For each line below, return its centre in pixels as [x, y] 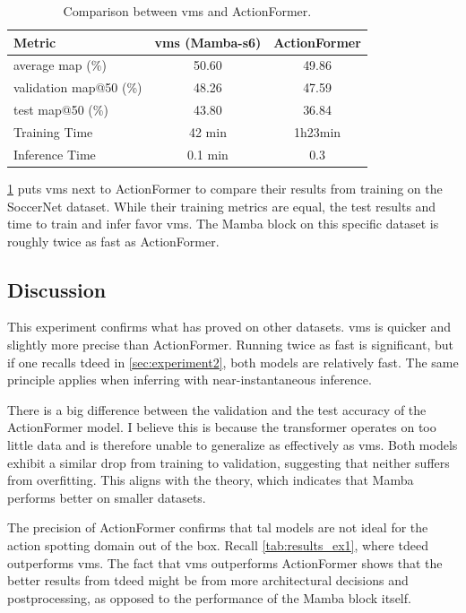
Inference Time [55, 154]
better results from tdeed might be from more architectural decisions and [208, 580]
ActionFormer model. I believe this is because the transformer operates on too [222, 427]
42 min [207, 131]
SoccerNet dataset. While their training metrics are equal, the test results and [222, 206]
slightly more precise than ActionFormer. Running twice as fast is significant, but [231, 345]
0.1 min [207, 154]
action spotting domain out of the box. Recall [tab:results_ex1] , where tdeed [218, 545]
